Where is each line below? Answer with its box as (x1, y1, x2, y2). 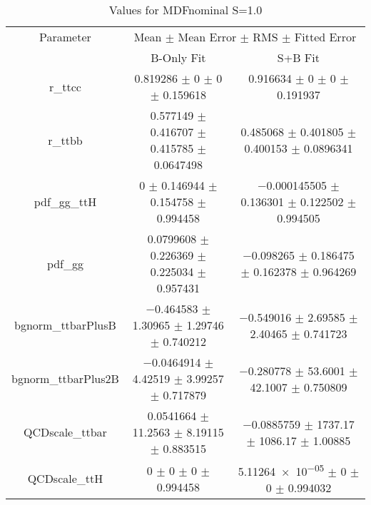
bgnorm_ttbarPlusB (14, 317, 116, 333)
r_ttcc (49, 78, 81, 95)
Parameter (39, 29, 91, 45)
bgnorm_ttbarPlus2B (11, 370, 119, 387)
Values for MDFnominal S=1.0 (108, 1, 263, 18)
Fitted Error (294, 29, 357, 45)
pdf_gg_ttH (34, 193, 97, 210)
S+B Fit (277, 49, 320, 66)
